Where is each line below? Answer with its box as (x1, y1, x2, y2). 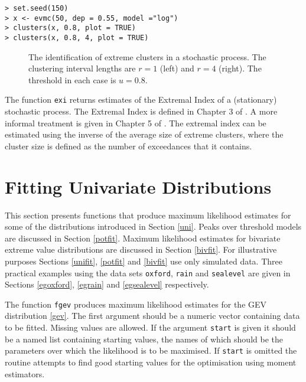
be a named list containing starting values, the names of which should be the (5, 332, 283, 345)
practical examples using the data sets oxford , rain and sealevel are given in (5, 266, 291, 279)
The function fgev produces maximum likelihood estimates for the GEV (5, 298, 267, 310)
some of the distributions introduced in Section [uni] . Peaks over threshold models (5, 220, 302, 233)
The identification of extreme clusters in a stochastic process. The (28, 50, 266, 63)
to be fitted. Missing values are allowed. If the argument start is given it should (5, 321, 296, 334)
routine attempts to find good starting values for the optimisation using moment (5, 355, 297, 368)
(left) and (159, 62, 194, 74)
